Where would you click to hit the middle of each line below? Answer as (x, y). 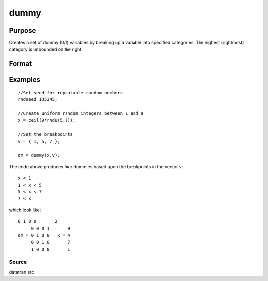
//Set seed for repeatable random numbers (70, 93)
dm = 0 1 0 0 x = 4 (44, 235)
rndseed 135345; (38, 100)
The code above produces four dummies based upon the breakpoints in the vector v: (96, 166)
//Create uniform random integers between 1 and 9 (81, 114)
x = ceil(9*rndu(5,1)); (47, 120)
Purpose (23, 31)
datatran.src (22, 272)
